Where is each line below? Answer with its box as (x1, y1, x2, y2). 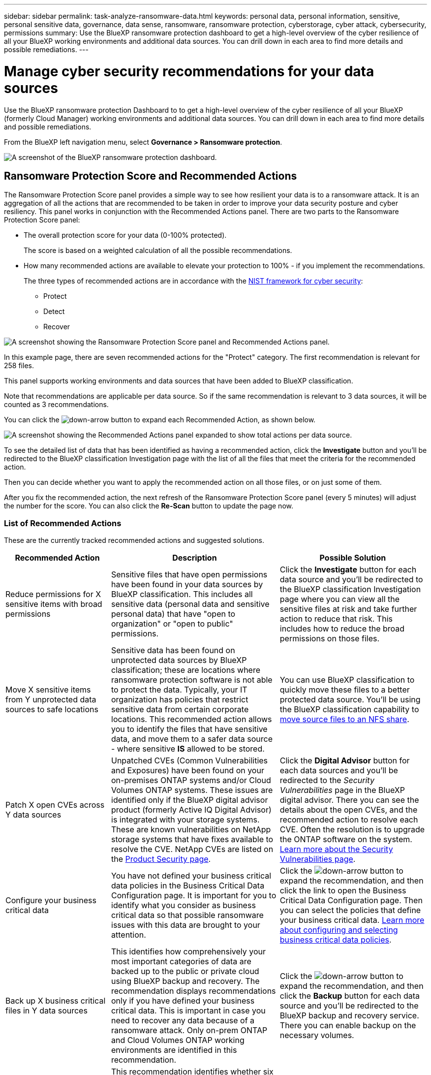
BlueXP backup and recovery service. (279, 1011, 419, 1021)
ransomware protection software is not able (111, 675, 273, 685)
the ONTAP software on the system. (279, 834, 412, 845)
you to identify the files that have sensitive (111, 724, 268, 734)
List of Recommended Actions (4, 518, 122, 528)
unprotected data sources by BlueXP (111, 655, 247, 665)
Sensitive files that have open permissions (111, 569, 268, 580)
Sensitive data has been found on (111, 645, 235, 656)
